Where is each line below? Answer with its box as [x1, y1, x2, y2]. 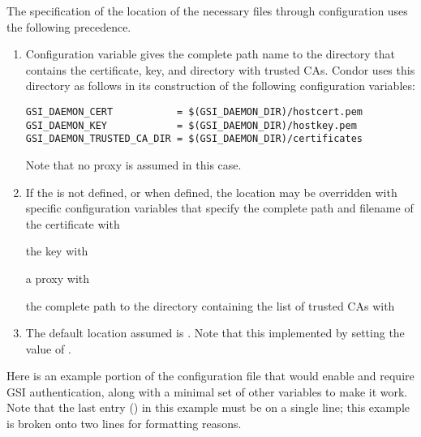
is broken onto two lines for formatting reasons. [6, 415, 242, 432]
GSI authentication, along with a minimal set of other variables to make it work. [6, 383, 408, 400]
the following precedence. [6, 18, 131, 35]
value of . [25, 340, 71, 357]
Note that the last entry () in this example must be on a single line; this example [6, 399, 410, 416]
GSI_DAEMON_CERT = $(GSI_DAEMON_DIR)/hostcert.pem [25, 105, 363, 118]
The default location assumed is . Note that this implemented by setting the [25, 324, 405, 341]
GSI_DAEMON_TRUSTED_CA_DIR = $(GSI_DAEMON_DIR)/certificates [25, 133, 363, 145]
